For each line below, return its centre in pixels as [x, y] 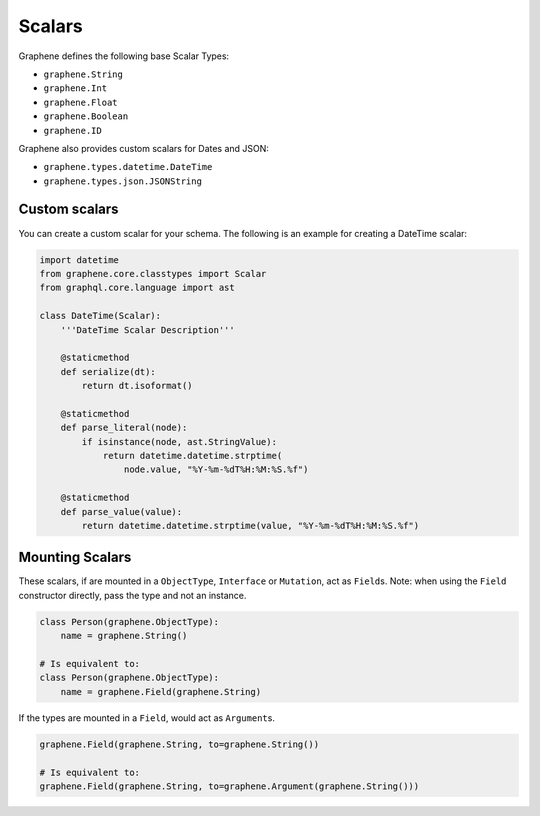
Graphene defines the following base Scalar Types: [124, 56]
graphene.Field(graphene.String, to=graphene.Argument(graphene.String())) [229, 786]
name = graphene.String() [124, 636]
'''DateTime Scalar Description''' [147, 329]
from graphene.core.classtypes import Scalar [153, 273]
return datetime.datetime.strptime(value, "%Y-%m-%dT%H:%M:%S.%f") [250, 525]
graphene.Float [81, 102]
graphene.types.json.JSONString [122, 181]
